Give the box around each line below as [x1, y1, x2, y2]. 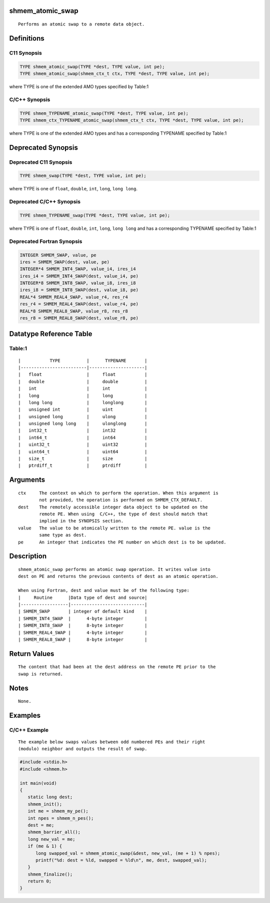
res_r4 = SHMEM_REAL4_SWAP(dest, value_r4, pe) [19, 301, 138, 307]
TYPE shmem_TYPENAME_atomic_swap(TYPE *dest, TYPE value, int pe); [19, 110, 189, 116]
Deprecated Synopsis [9, 143, 78, 152]
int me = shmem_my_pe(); [27, 808, 88, 814]
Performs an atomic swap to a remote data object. [18, 22, 145, 27]
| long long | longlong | [18, 400, 147, 405]
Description [9, 552, 47, 560]
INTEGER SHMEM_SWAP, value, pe [19, 252, 97, 258]
